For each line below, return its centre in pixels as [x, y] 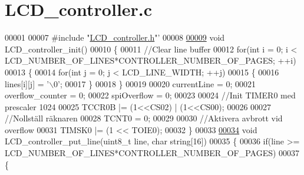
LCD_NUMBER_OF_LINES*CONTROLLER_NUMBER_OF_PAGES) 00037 [152, 153]
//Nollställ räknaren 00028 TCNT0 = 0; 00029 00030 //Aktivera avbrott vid [144, 118]
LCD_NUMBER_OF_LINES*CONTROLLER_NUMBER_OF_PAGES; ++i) [151, 60]
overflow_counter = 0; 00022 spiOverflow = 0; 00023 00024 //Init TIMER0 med [150, 95]
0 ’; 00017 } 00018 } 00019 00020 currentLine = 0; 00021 [155, 83]
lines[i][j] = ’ [27, 83]
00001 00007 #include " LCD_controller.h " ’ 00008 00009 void [115, 37]
